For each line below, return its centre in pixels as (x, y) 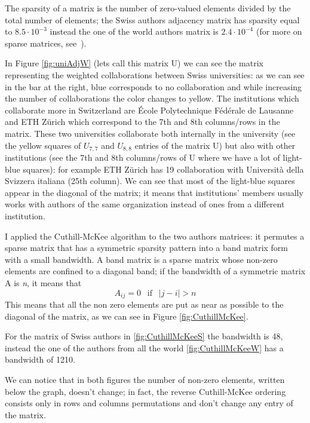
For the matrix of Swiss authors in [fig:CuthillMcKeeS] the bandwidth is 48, (144, 336)
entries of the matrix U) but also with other (215, 145)
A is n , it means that (43, 282)
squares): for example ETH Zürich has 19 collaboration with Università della (163, 169)
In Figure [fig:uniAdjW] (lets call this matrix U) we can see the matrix (134, 63)
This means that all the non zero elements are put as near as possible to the (144, 304)
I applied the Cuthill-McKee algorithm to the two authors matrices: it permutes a (155, 236)
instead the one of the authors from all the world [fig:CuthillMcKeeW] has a (144, 347)
